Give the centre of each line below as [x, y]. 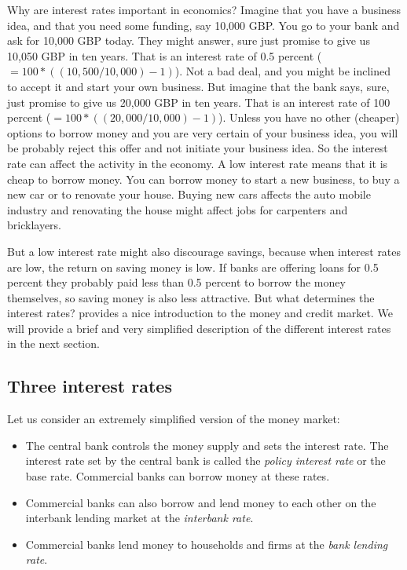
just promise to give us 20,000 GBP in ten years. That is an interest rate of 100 [199, 102]
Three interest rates [90, 386]
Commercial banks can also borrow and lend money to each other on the [201, 502]
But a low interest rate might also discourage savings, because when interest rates [204, 251]
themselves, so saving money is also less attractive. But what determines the [191, 297]
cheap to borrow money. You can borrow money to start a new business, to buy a [203, 179]
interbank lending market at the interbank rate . [139, 518]
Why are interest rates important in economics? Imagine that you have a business [204, 9]
